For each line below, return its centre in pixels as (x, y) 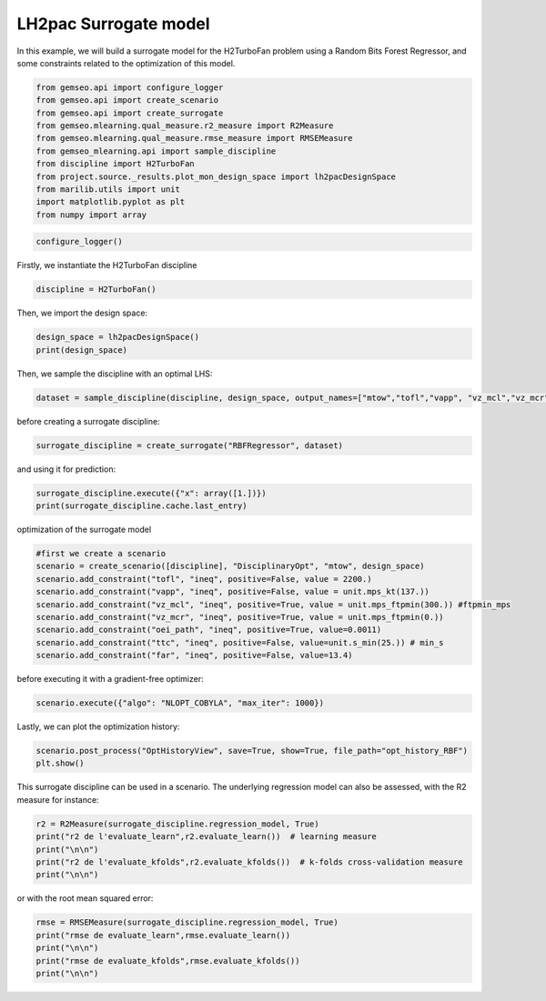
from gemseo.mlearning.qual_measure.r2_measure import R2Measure (185, 126)
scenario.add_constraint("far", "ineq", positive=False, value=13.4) (194, 656)
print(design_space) (81, 350)
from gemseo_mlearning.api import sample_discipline (156, 151)
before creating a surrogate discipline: (88, 421)
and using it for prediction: (66, 469)
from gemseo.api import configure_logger (130, 87)
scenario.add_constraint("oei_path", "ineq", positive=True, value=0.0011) (209, 630)
